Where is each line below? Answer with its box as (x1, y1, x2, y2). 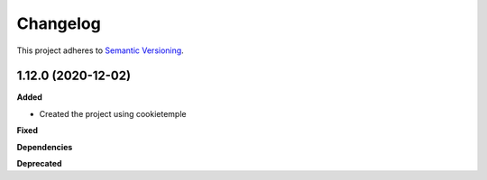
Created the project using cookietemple (39, 108, 187, 119)
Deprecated (16, 158, 62, 169)
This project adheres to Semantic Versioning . (16, 45, 184, 56)
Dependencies (16, 141, 73, 152)
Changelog (16, 13, 101, 33)
